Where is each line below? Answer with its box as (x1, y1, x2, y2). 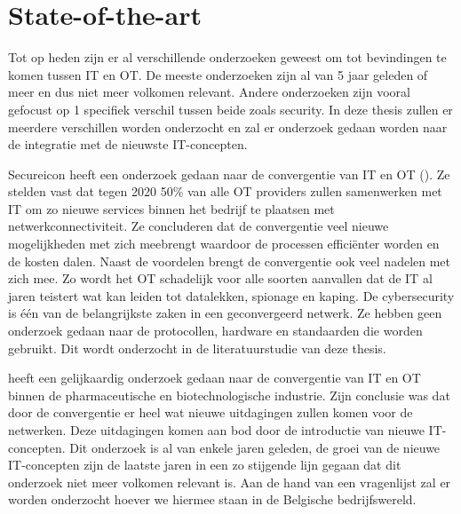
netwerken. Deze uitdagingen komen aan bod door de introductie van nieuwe (8, 421, 425, 439)
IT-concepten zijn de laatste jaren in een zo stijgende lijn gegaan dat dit (8, 455, 401, 474)
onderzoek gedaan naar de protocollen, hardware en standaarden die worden (8, 321, 423, 340)
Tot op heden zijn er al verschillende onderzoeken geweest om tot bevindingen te (8, 48, 447, 67)
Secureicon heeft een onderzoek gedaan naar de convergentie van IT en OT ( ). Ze (8, 164, 450, 183)
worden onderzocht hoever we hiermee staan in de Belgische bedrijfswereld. (8, 490, 417, 509)
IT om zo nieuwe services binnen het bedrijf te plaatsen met (8, 199, 335, 217)
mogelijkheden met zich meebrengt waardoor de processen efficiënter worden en (8, 234, 440, 253)
